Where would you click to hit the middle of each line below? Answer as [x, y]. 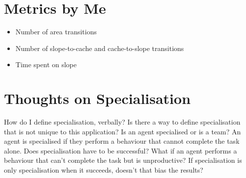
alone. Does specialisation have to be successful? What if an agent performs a [121, 150]
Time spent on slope [46, 64]
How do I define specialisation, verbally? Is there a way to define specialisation [122, 122]
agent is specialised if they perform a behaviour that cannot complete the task [122, 141]
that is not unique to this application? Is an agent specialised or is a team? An [123, 131]
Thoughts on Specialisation [97, 98]
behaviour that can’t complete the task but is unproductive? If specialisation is [123, 160]
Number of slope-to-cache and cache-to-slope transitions [100, 48]
